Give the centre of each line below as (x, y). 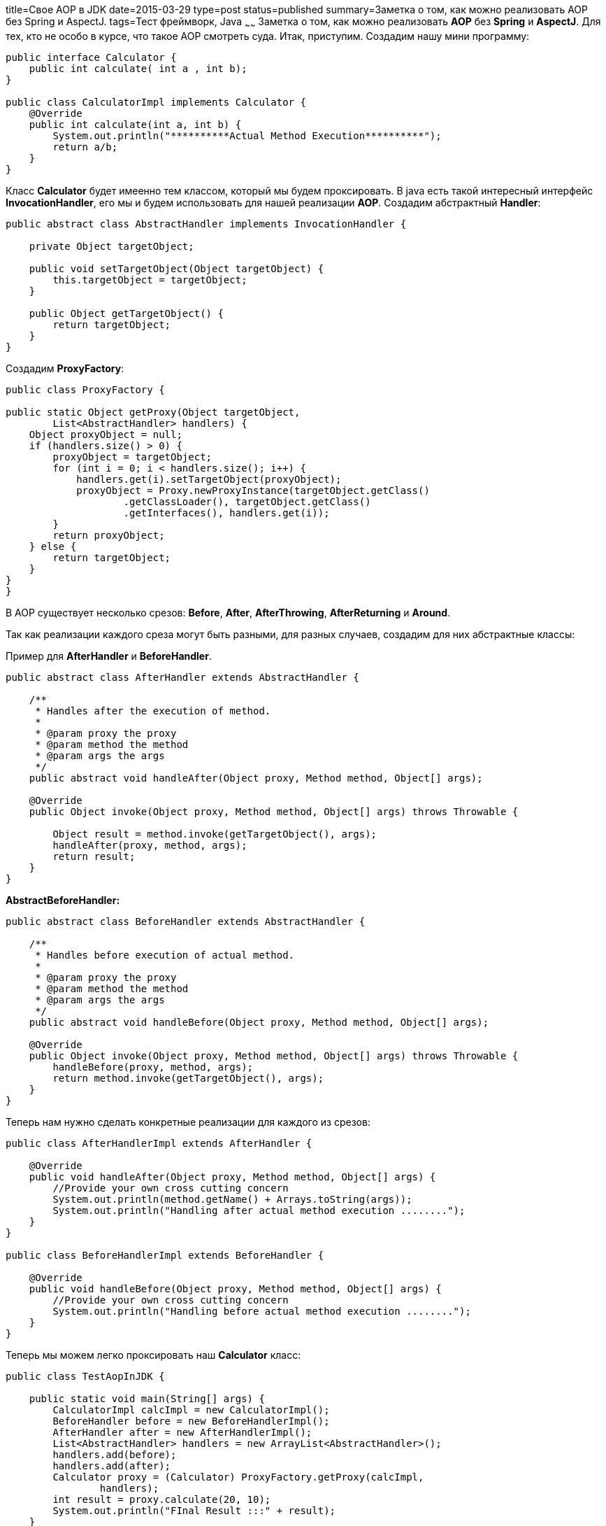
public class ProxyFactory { (85, 389)
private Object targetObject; (111, 246)
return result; (94, 856)
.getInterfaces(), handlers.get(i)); (226, 513)
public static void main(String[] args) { (147, 1398)
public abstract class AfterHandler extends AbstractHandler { (182, 677)
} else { (53, 546)
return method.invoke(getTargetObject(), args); (188, 1078)
